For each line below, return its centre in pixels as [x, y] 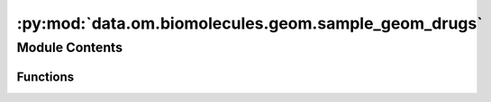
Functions [45, 76]
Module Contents [70, 47]
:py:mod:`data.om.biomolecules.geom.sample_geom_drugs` [250, 23]
